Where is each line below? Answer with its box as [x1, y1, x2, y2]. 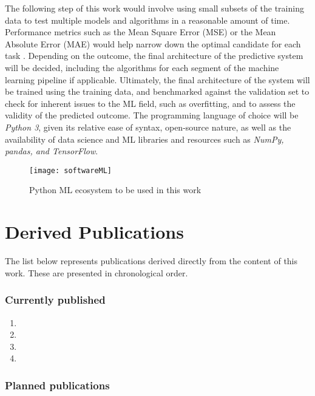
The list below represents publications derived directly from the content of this [5, 254, 298, 267]
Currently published [5, 292, 106, 307]
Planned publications [5, 377, 110, 392]
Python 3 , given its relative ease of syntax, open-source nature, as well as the [5, 120, 291, 133]
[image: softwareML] [29, 166, 112, 175]
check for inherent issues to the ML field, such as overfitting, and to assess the [5, 97, 296, 109]
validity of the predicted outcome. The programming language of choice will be [5, 109, 299, 121]
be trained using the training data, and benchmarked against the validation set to [5, 85, 310, 98]
